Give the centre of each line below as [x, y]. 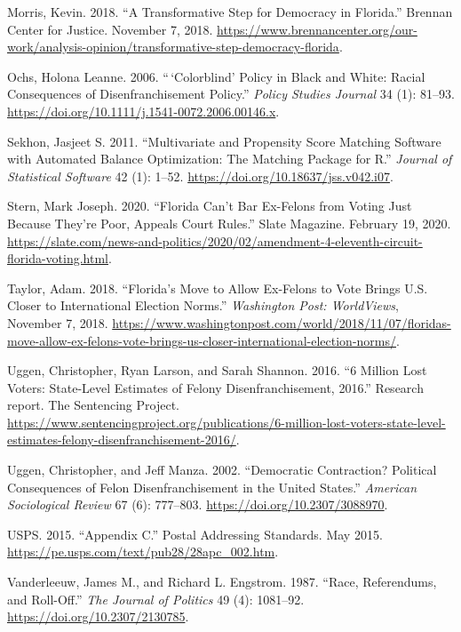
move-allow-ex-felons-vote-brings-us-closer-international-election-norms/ [202, 340]
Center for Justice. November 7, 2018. [110, 29]
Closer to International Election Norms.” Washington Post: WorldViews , [203, 305]
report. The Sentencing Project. [93, 405]
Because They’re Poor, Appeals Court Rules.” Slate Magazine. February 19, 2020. [229, 223]
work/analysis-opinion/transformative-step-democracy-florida [173, 47]
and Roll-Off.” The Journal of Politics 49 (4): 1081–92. [156, 599]
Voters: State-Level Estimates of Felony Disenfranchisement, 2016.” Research [215, 387]
